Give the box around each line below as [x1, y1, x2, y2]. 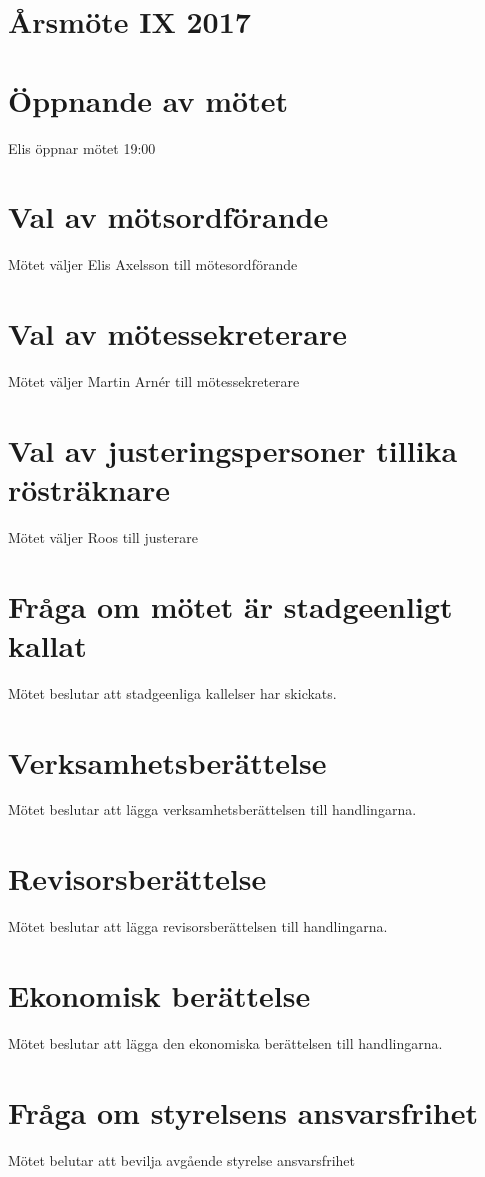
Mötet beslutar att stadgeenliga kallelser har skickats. [8, 682, 337, 703]
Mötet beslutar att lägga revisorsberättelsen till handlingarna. [8, 916, 388, 937]
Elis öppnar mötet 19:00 [8, 137, 156, 158]
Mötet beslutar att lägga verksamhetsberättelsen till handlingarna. [8, 799, 417, 820]
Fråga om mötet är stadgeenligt [8, 585, 453, 626]
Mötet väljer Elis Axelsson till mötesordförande [8, 254, 298, 275]
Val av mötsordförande [8, 196, 329, 237]
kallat [8, 624, 87, 665]
